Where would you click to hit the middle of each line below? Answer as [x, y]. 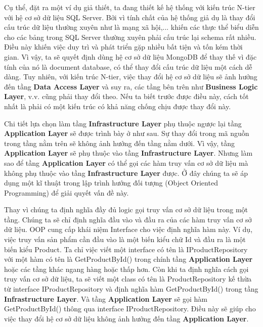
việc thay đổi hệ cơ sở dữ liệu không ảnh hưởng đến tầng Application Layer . [126, 318]
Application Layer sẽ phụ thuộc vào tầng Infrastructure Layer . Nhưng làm [128, 153]
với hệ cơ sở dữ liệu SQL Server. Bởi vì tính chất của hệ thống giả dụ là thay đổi [130, 17]
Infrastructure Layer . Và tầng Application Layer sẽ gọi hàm [106, 298]
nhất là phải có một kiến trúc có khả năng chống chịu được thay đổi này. [118, 106]
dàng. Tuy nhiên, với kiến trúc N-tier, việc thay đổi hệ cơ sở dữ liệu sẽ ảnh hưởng [131, 77]
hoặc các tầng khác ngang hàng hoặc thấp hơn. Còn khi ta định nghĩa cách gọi [126, 269]
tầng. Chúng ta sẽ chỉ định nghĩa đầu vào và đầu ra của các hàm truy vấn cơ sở [128, 219]
